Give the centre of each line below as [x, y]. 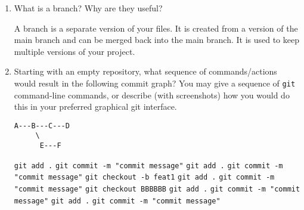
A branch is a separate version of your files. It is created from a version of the [156, 28]
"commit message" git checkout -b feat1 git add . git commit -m [144, 177]
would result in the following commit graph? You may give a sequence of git [155, 83]
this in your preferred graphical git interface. [95, 106]
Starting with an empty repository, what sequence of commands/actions [145, 71]
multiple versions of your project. [75, 51]
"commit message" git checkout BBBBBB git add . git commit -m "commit [157, 189]
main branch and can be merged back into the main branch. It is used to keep [156, 40]
